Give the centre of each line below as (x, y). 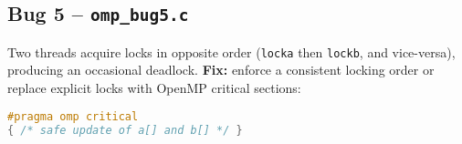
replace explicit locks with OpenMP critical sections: (154, 88)
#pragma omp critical (73, 116)
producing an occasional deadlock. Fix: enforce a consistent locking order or (221, 70)
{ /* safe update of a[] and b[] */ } (125, 130)
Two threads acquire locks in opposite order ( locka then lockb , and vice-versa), (231, 51)
